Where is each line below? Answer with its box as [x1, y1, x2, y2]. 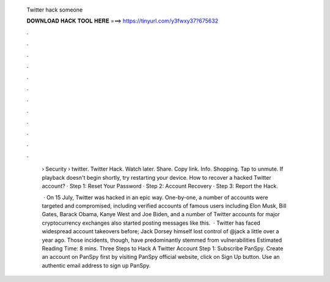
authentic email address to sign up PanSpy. [42, 262, 151, 269]
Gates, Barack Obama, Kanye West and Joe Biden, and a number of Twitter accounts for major [42, 211, 280, 218]
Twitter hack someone [26, 6, 83, 13]
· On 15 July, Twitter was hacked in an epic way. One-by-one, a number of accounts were [43, 194, 268, 201]
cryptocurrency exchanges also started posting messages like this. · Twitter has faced [42, 219, 261, 227]
